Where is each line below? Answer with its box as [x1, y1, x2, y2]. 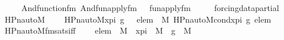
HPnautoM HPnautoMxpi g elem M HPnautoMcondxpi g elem [4, 13, 272, 25]
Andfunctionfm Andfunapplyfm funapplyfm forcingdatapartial [21, 2, 279, 13]
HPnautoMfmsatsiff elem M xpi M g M [4, 24, 192, 37]
